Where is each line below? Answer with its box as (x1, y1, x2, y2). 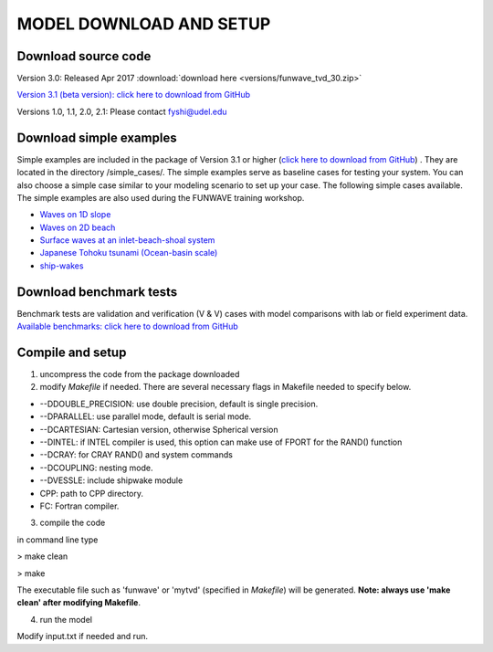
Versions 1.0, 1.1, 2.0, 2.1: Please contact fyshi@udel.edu (16, 106, 227, 117)
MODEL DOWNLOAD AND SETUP (16, 14, 271, 34)
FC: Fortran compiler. (39, 500, 120, 511)
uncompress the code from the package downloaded (39, 369, 240, 380)
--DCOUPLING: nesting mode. (39, 462, 153, 473)
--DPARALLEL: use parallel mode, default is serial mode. (39, 411, 252, 422)
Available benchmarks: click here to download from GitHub (16, 321, 238, 332)
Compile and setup (16, 344, 127, 360)
